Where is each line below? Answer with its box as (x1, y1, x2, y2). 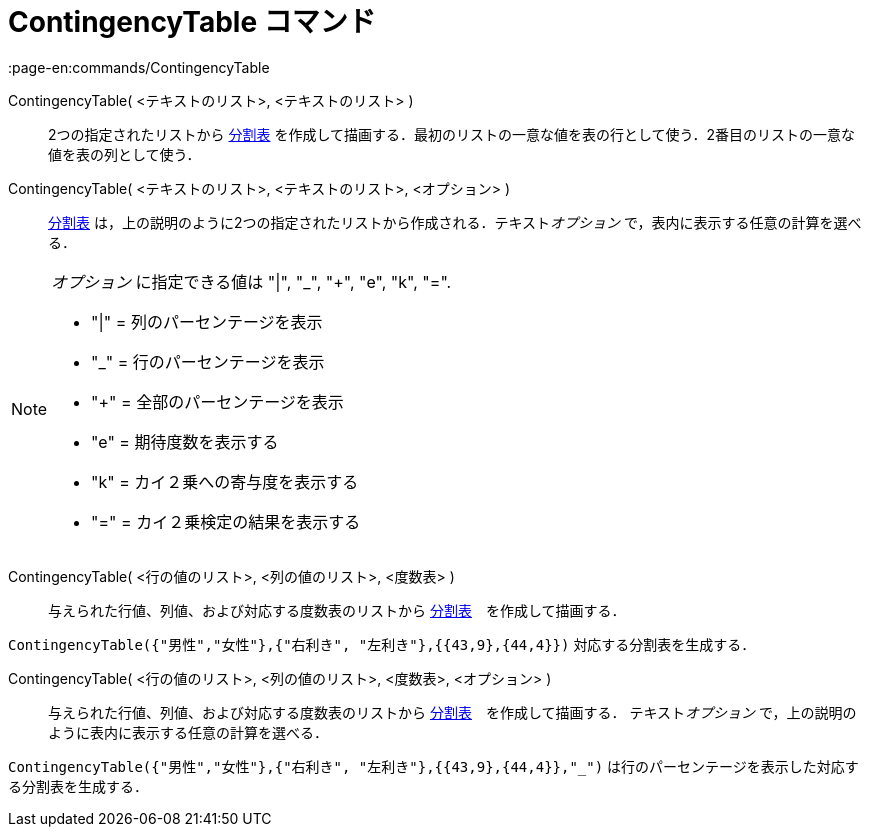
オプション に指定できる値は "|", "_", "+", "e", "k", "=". (51, 271, 452, 292)
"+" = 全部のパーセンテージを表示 (91, 391, 344, 412)
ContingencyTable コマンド (8, 5, 376, 39)
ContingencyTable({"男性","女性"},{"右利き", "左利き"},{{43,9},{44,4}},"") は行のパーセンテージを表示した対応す (8, 757, 859, 775)
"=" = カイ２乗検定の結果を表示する (91, 511, 361, 532)
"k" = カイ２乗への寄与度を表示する (91, 471, 359, 492)
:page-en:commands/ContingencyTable (8, 58, 270, 76)
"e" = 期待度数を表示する (91, 431, 279, 452)
